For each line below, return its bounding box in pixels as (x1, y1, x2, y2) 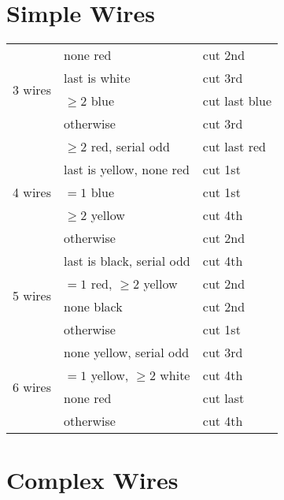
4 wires (13, 183, 52, 202)
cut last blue (202, 91, 271, 110)
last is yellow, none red (64, 160, 190, 179)
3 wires (13, 80, 52, 99)
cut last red (202, 137, 266, 156)
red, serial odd (90, 137, 170, 156)
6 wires (13, 377, 52, 396)
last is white (64, 69, 131, 88)
